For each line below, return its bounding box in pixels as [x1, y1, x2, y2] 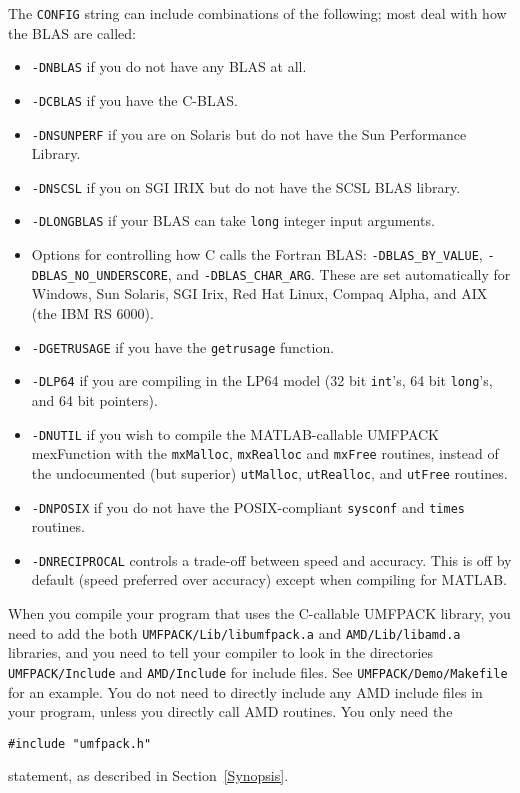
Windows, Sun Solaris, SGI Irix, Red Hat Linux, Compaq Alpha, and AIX [31, 283, 488, 304]
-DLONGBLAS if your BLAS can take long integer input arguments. [31, 210, 435, 231]
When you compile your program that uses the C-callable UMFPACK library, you [8, 603, 511, 623]
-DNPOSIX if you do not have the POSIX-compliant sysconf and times [31, 496, 465, 517]
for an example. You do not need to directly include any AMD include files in [8, 681, 483, 702]
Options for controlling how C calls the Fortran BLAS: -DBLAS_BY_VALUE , [31, 244, 483, 265]
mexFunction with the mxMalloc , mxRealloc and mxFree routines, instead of [31, 443, 499, 464]
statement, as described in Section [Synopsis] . [8, 765, 289, 786]
